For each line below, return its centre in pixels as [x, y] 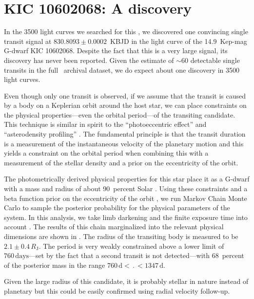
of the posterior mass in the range [55, 265]
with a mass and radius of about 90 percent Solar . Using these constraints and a [126, 189]
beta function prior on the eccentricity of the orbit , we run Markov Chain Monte [126, 198]
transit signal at [28, 41]
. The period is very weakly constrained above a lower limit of [131, 246]
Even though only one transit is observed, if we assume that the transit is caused [125, 95]
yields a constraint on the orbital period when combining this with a [106, 153]
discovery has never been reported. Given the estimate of [89, 60]
